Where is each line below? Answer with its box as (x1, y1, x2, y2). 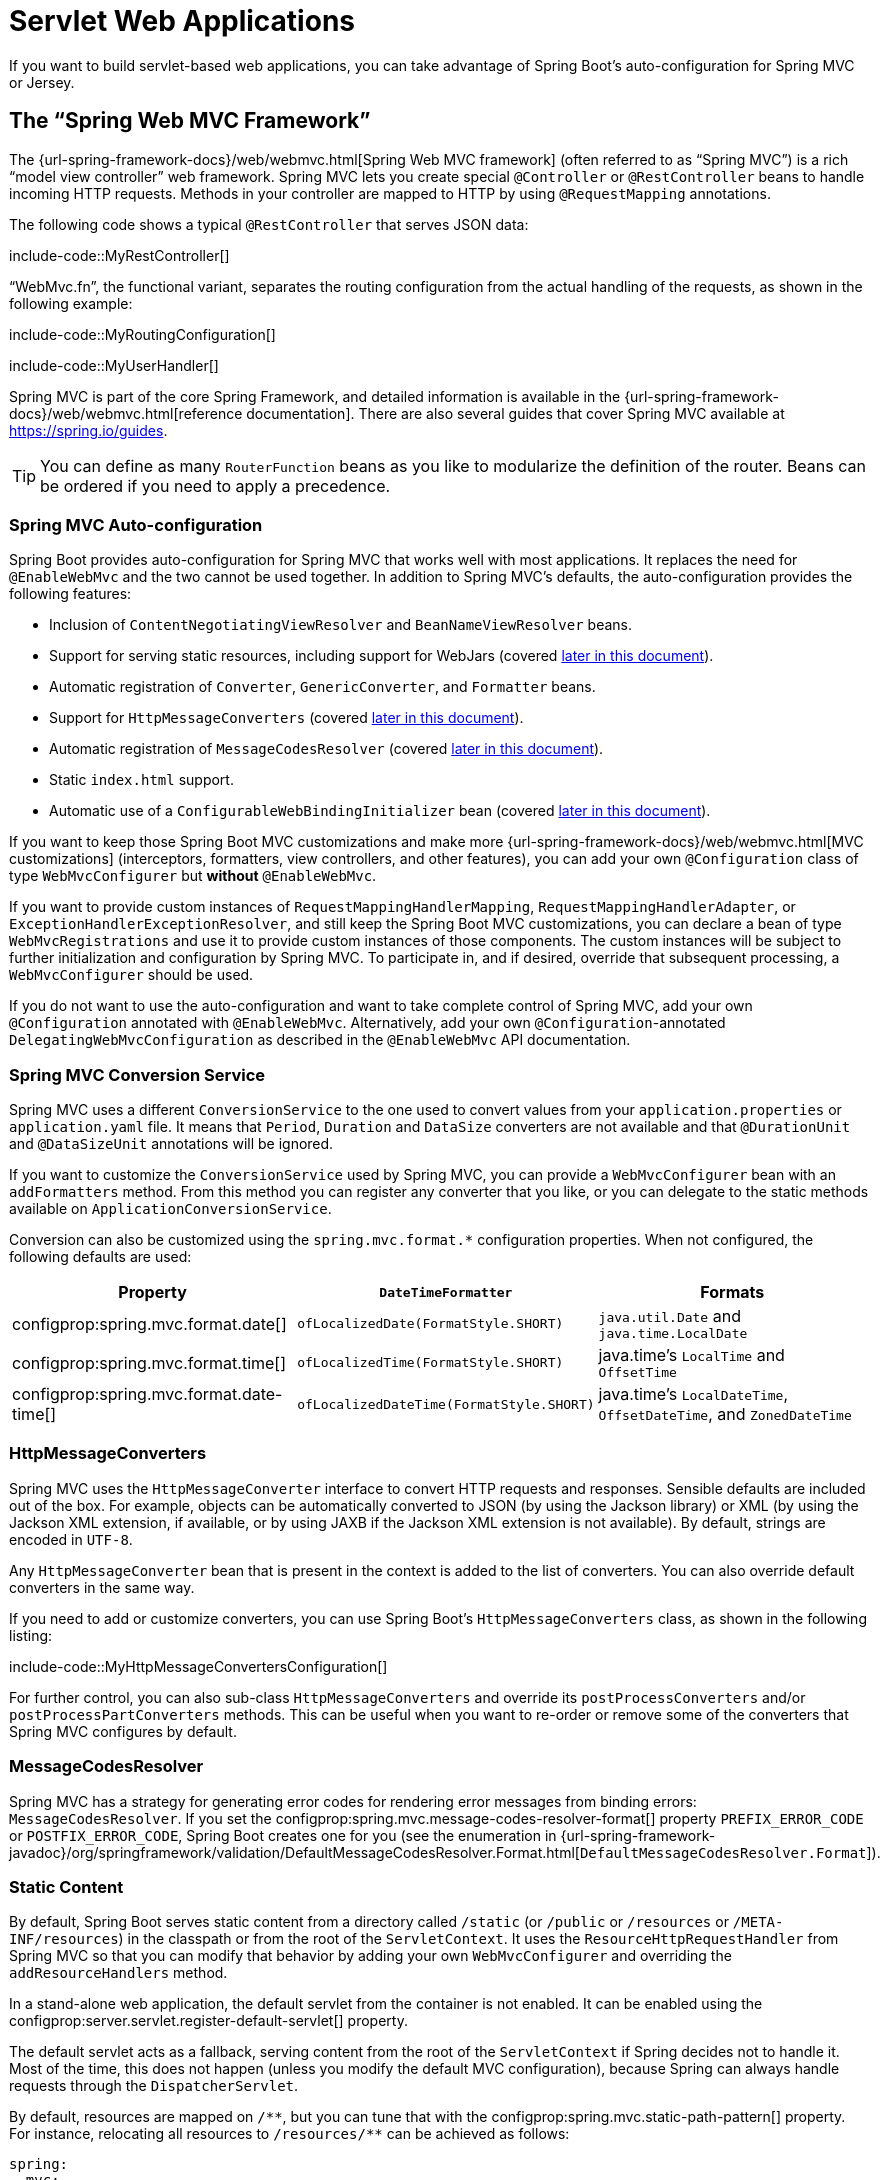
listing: (9, 1626, 53, 1644)
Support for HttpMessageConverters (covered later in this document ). (49, 709, 524, 727)
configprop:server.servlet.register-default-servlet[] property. (9, 2012, 408, 2030)
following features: (9, 585, 132, 603)
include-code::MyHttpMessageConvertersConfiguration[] (9, 1657, 388, 1675)
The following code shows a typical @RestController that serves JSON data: (9, 215, 529, 233)
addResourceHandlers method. (9, 1964, 228, 1982)
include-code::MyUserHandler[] (9, 356, 219, 374)
